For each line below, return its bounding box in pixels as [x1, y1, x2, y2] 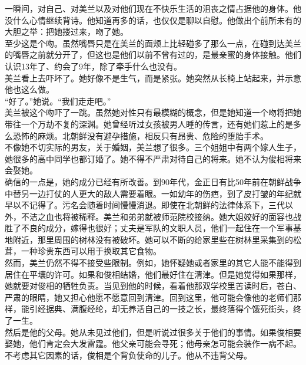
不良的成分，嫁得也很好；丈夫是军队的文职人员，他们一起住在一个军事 [21, 222, 293, 234]
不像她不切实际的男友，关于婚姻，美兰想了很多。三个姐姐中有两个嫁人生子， [5, 141, 301, 153]
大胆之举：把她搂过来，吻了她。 [5, 25, 128, 38]
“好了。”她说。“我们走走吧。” [5, 94, 111, 107]
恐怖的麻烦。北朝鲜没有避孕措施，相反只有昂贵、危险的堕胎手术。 [12, 129, 268, 142]
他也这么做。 [5, 83, 54, 96]
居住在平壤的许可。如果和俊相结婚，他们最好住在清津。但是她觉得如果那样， [5, 268, 301, 280]
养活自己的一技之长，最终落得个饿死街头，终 [128, 302, 301, 315]
